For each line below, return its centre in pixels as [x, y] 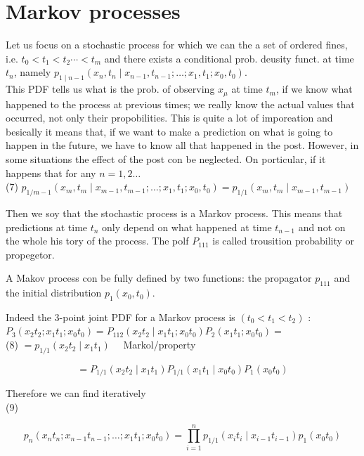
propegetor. [30, 254]
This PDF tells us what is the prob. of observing [110, 89]
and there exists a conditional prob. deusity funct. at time [229, 58]
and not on [322, 227]
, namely [32, 72]
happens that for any [51, 172]
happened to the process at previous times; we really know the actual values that [180, 104]
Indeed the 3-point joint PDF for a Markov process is [121, 317]
